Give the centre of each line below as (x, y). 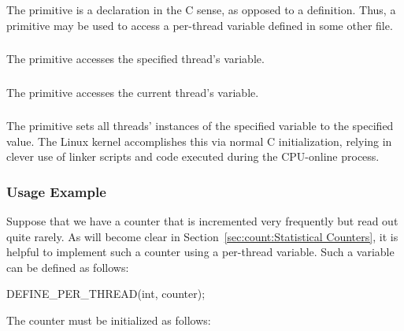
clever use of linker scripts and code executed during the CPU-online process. (193, 156)
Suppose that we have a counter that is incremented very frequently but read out (202, 221)
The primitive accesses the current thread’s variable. (133, 92)
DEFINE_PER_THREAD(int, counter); (106, 294)
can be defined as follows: (68, 267)
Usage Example (56, 191)
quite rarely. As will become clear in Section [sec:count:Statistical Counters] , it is (202, 236)
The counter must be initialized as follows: (109, 320)
